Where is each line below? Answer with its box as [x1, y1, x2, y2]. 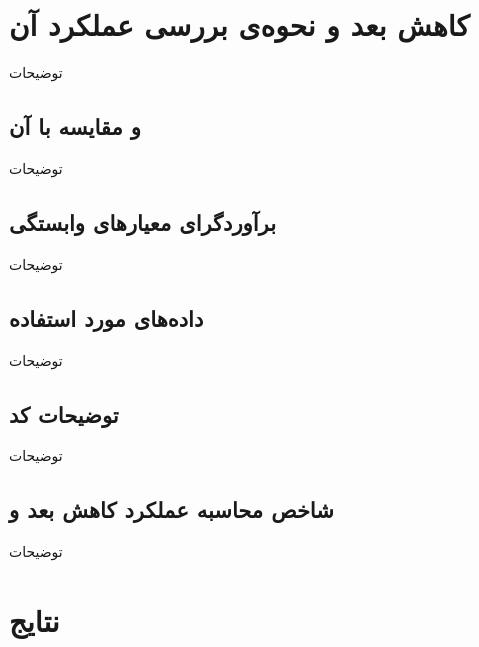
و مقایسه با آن [9, 111, 141, 142]
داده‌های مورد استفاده [9, 302, 204, 333]
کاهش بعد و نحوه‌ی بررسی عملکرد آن [9, 4, 470, 45]
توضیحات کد [9, 398, 119, 429]
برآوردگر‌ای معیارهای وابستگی [9, 206, 276, 237]
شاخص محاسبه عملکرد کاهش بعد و [9, 494, 334, 525]
